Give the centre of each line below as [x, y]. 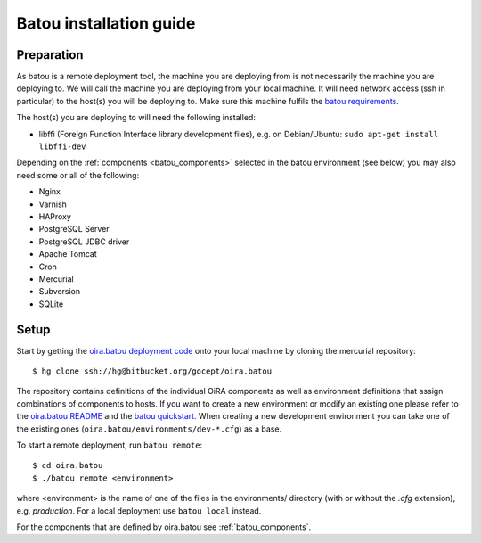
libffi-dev [62, 147]
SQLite [51, 304]
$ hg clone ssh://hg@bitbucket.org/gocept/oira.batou [152, 371]
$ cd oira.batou [68, 465]
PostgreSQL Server [74, 229]
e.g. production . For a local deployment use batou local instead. [139, 510]
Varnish [53, 204]
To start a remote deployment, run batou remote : [110, 445]
